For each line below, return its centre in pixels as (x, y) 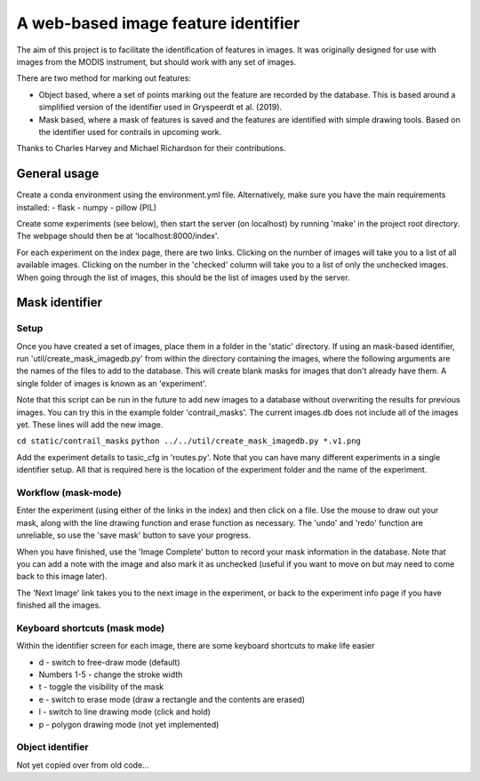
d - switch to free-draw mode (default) (110, 662)
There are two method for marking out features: (104, 78)
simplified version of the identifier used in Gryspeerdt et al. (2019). (160, 108)
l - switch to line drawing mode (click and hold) (124, 712)
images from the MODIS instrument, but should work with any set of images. (156, 61)
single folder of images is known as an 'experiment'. (112, 383)
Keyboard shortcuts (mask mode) (91, 628)
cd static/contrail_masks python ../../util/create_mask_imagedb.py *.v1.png (189, 441)
